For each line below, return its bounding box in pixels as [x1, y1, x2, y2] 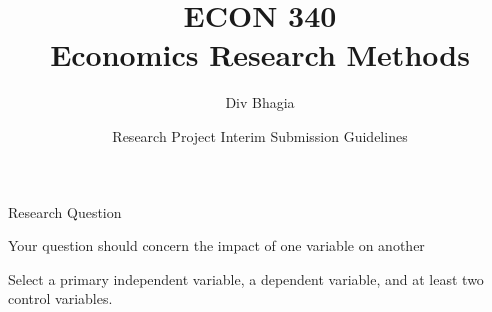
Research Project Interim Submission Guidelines [112, 125, 408, 146]
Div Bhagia [225, 92, 295, 113]
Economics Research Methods [50, 34, 470, 75]
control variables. [8, 288, 113, 309]
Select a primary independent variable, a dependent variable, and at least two [8, 268, 484, 289]
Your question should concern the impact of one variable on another [8, 235, 425, 256]
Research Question [8, 201, 122, 222]
